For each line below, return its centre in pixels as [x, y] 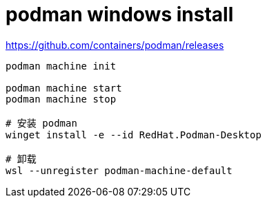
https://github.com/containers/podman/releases [115, 45]
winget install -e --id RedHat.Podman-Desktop [133, 135]
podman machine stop [61, 99]
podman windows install [120, 14]
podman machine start [64, 88]
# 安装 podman [41, 123]
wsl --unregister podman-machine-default [119, 170]
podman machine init [61, 66]
